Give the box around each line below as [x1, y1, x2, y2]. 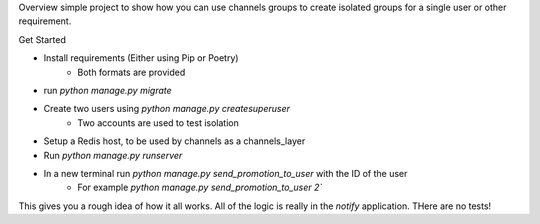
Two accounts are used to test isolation [77, 116, 239, 129]
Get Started [18, 33, 67, 45]
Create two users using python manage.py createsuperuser [43, 103, 290, 115]
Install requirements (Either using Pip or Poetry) [43, 52, 239, 64]
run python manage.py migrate [43, 84, 172, 96]
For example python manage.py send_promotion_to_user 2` [77, 181, 323, 194]
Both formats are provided [77, 66, 186, 78]
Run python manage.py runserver [43, 149, 183, 161]
